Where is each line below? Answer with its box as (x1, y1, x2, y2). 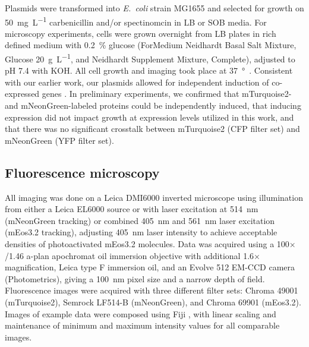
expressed (5, 87, 40, 100)
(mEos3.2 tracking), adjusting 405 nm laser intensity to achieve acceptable (5, 226, 278, 238)
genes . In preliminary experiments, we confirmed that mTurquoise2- (42, 87, 292, 100)
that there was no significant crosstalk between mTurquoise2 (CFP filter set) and (5, 122, 300, 135)
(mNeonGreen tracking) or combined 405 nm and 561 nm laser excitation (5, 214, 275, 226)
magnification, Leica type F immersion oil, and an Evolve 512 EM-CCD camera (5, 261, 295, 273)
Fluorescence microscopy (5, 163, 160, 181)
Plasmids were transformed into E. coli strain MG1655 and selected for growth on (5, 2, 304, 14)
